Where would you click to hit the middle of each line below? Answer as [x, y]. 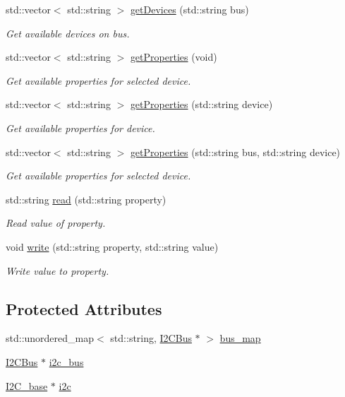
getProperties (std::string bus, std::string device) [235, 152]
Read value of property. [56, 223]
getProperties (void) [174, 57]
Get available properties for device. [80, 128]
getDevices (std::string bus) [189, 9]
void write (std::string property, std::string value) [112, 246]
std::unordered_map [50, 338]
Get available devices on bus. [68, 33]
